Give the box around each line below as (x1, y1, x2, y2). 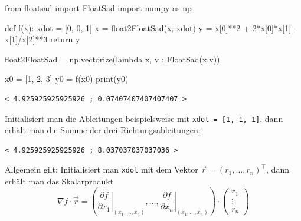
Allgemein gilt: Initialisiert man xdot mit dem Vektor (5, 163, 198, 176)
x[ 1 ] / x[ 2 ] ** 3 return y (5, 33, 80, 45)
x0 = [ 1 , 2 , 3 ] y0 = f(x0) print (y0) (5, 72, 129, 85)
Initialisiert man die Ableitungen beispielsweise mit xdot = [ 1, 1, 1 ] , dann (5, 112, 283, 124)
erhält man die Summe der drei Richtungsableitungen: (5, 124, 201, 136)
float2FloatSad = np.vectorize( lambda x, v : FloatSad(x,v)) (5, 52, 220, 65)
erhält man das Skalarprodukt (5, 175, 114, 187)
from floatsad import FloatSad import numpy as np (5, 2, 192, 14)
